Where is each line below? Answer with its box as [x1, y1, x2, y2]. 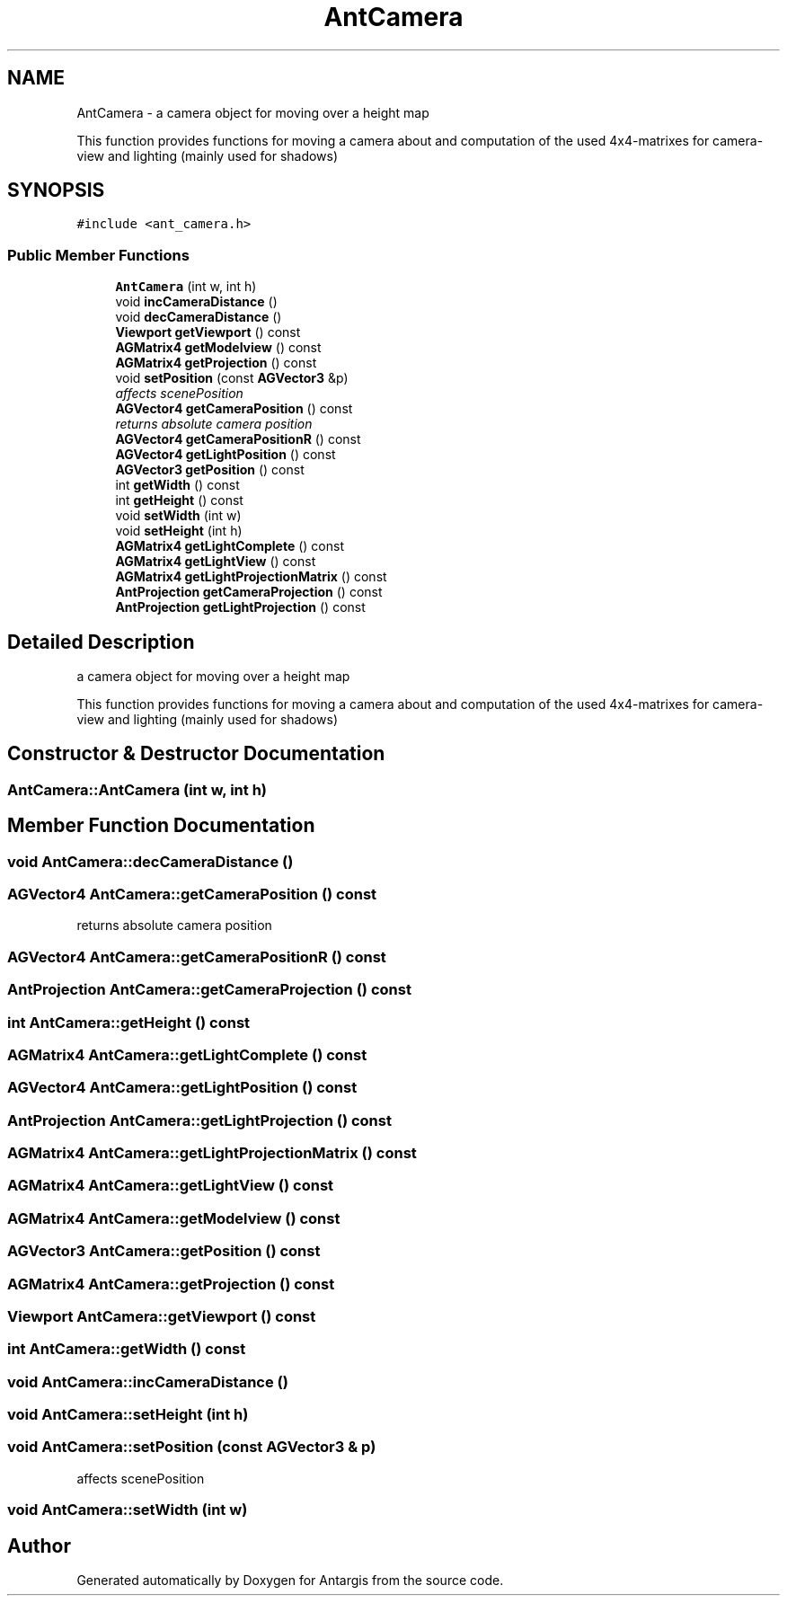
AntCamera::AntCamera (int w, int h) [7, 780, 268, 799]
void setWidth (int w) [115, 508, 242, 524]
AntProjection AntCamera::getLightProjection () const [7, 1111, 392, 1129]
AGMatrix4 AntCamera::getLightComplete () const [7, 1045, 367, 1064]
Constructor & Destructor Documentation [7, 742, 385, 766]
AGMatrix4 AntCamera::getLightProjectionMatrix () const [7, 1144, 417, 1163]
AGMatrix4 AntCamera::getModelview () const [7, 1209, 340, 1227]
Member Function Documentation [7, 814, 315, 837]
